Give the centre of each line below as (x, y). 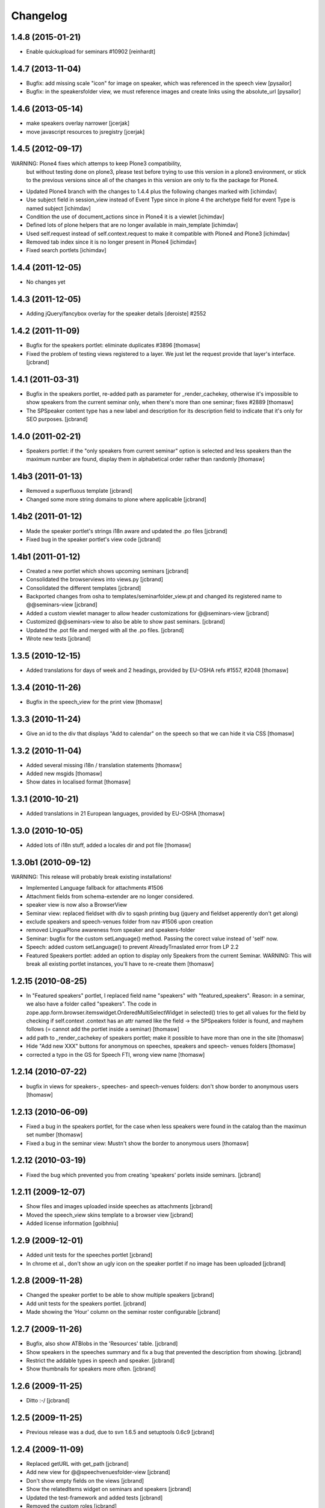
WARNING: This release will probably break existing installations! (91, 877)
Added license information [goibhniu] (72, 1223)
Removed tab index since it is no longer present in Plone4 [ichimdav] (111, 242)
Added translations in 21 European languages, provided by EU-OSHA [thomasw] (125, 814)
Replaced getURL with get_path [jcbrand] (77, 1464)
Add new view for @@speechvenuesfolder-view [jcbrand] (98, 1472)
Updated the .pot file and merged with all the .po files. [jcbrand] (105, 630)
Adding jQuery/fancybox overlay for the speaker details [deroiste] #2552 (116, 314)
